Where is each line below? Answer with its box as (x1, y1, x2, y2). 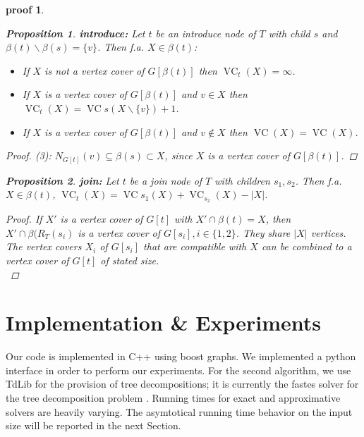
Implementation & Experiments (6, 308, 321, 337)
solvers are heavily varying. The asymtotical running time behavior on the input (6, 404, 353, 419)
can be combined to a (261, 239, 352, 254)
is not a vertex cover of (44, 63, 145, 78)
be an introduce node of (155, 25, 256, 40)
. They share (236, 225, 291, 240)
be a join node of (129, 173, 202, 187)
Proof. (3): (6, 148, 51, 163)
